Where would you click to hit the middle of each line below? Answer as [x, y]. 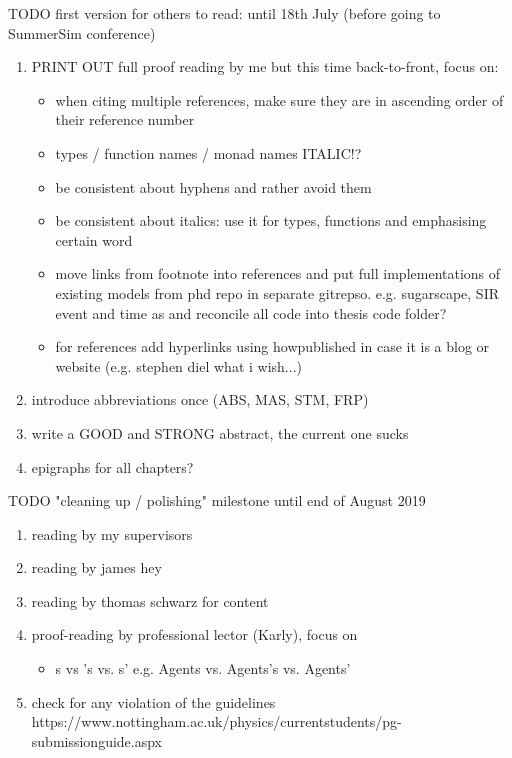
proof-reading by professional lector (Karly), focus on [194, 634]
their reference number [125, 119]
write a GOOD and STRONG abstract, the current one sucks [220, 432]
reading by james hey [96, 567]
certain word [94, 239]
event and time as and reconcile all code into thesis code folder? [251, 312]
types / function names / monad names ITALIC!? [208, 152]
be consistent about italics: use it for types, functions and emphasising [271, 220]
